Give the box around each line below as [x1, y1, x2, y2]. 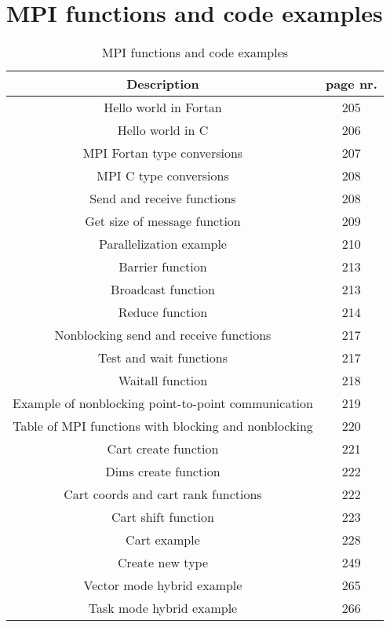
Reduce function [118, 303, 208, 322]
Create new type [117, 553, 209, 572]
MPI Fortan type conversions [82, 144, 243, 162]
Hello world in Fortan [104, 98, 222, 117]
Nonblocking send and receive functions [54, 326, 272, 344]
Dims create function [105, 462, 221, 481]
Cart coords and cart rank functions [64, 485, 262, 504]
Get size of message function [85, 212, 241, 231]
